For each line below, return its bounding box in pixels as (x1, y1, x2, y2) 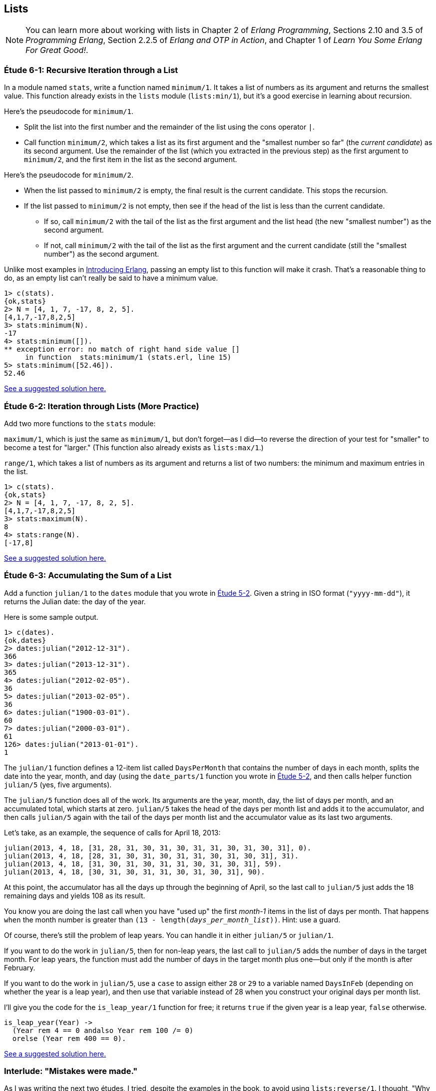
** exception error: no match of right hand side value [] (4, 345, 240, 354)
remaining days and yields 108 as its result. (4, 891, 145, 900)
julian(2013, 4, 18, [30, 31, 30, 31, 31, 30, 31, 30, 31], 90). (4, 867, 265, 876)
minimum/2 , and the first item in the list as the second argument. (24, 155, 237, 164)
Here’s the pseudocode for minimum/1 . (4, 107, 134, 116)
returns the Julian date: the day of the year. (4, 597, 146, 606)
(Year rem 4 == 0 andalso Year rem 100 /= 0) (12, 1026, 194, 1034)
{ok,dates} (4, 636, 46, 644)
